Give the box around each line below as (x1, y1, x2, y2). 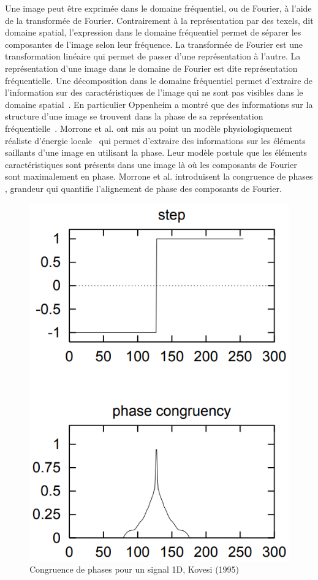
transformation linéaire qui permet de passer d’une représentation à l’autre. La (5, 50, 301, 63)
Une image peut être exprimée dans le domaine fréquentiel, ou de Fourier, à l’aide (5, 2, 312, 14)
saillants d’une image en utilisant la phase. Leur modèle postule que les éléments (5, 146, 308, 159)
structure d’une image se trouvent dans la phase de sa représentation (5, 110, 263, 123)
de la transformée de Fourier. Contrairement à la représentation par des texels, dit (5, 13, 314, 26)
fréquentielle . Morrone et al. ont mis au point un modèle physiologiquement (5, 121, 293, 134)
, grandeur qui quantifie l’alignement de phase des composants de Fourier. (5, 181, 282, 194)
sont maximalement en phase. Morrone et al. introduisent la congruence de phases (5, 170, 313, 183)
